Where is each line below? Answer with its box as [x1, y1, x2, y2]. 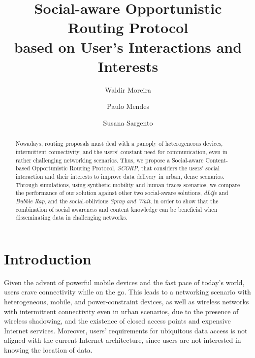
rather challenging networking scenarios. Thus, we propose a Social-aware [15, 156, 204, 164]
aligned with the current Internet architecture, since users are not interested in [4, 335, 241, 345]
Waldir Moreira [105, 84, 151, 95]
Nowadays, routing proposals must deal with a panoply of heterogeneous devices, [15, 139, 223, 148]
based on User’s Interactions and [14, 36, 242, 57]
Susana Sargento [103, 117, 153, 128]
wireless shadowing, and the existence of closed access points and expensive [4, 316, 231, 326]
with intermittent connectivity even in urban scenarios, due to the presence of [4, 306, 239, 316]
